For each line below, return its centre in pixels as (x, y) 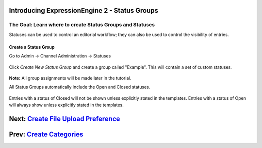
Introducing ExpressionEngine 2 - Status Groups (84, 10)
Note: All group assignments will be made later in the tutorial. (70, 78)
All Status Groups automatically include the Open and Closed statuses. (80, 87)
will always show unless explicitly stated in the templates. (66, 105)
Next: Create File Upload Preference (65, 119)
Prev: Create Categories (46, 134)
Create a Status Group (32, 47)
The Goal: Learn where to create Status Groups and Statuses (82, 25)
